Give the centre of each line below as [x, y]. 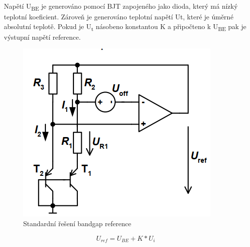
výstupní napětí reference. [42, 37]
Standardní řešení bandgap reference [77, 224]
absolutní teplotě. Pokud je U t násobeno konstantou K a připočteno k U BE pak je [125, 27]
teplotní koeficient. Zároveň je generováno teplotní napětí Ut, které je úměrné [119, 17]
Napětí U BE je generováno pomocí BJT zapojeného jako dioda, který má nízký [121, 7]
